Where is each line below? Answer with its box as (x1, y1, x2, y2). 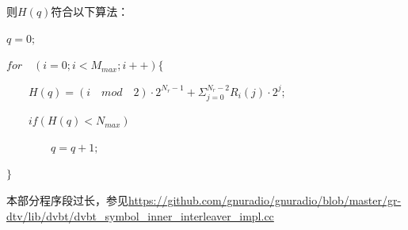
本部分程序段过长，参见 (6, 191, 128, 208)
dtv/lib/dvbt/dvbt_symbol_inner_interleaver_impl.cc (6, 207, 274, 224)
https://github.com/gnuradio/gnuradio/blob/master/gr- (128, 191, 402, 208)
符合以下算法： (51, 3, 129, 19)
